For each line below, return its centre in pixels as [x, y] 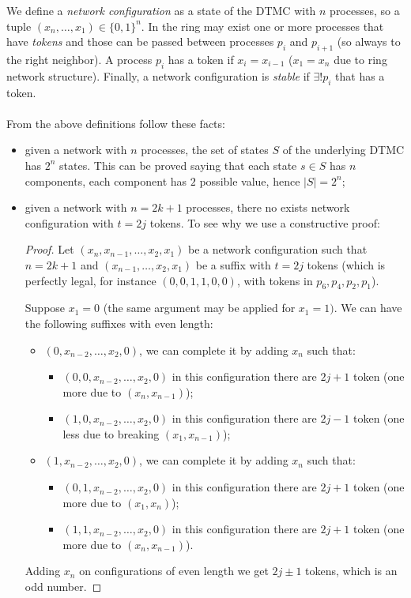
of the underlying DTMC [343, 150]
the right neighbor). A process [79, 59]
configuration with [69, 222]
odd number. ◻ [63, 587]
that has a [360, 75]
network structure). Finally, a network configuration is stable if [158, 75]
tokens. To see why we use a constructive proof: [265, 222]
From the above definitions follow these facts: [116, 123]
